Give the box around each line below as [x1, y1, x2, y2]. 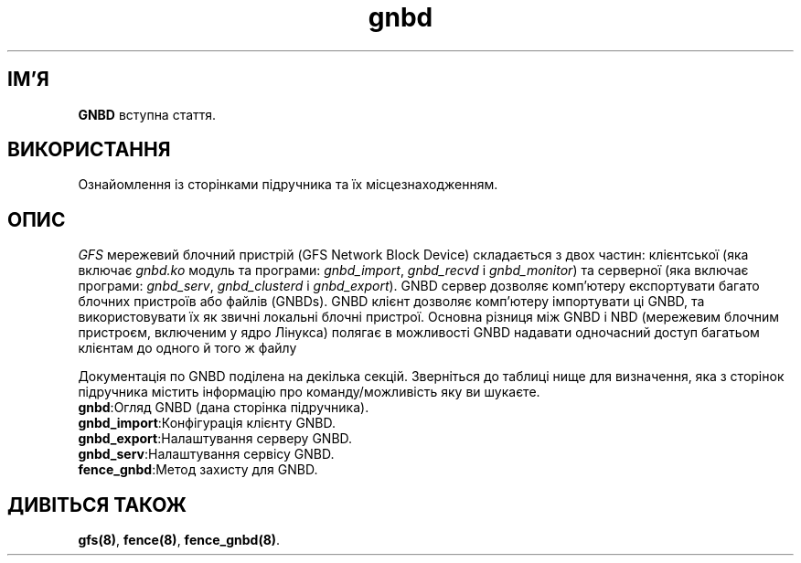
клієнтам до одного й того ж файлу [78, 340, 297, 356]
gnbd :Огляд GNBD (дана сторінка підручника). [78, 399, 369, 416]
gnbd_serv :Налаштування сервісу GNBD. [78, 446, 335, 462]
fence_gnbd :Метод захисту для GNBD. [78, 462, 318, 478]
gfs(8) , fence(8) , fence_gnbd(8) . [78, 532, 281, 548]
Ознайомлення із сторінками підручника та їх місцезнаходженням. [78, 176, 498, 193]
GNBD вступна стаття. [78, 106, 217, 122]
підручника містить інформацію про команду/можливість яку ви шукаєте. [78, 384, 540, 400]
